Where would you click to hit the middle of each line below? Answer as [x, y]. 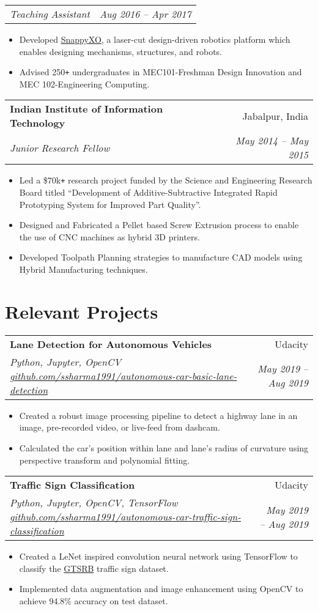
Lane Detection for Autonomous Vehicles [111, 344]
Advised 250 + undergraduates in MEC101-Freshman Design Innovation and [161, 72]
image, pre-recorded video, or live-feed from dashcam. [120, 427]
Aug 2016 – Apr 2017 [145, 14]
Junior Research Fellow [60, 147]
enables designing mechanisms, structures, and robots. [121, 51]
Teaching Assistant [50, 14]
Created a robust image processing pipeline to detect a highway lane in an [158, 415]
